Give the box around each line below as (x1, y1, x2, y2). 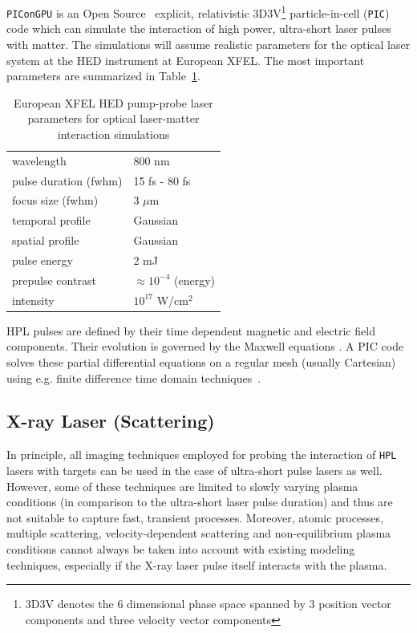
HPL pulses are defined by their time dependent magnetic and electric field (6, 322, 375, 339)
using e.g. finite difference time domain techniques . (6, 369, 261, 386)
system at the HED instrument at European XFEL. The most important (6, 51, 365, 68)
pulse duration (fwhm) (12, 172, 123, 189)
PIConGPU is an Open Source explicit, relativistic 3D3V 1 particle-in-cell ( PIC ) (6, 2, 390, 21)
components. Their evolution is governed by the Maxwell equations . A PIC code (6, 338, 404, 355)
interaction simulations (57, 125, 170, 142)
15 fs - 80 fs (133, 172, 191, 189)
